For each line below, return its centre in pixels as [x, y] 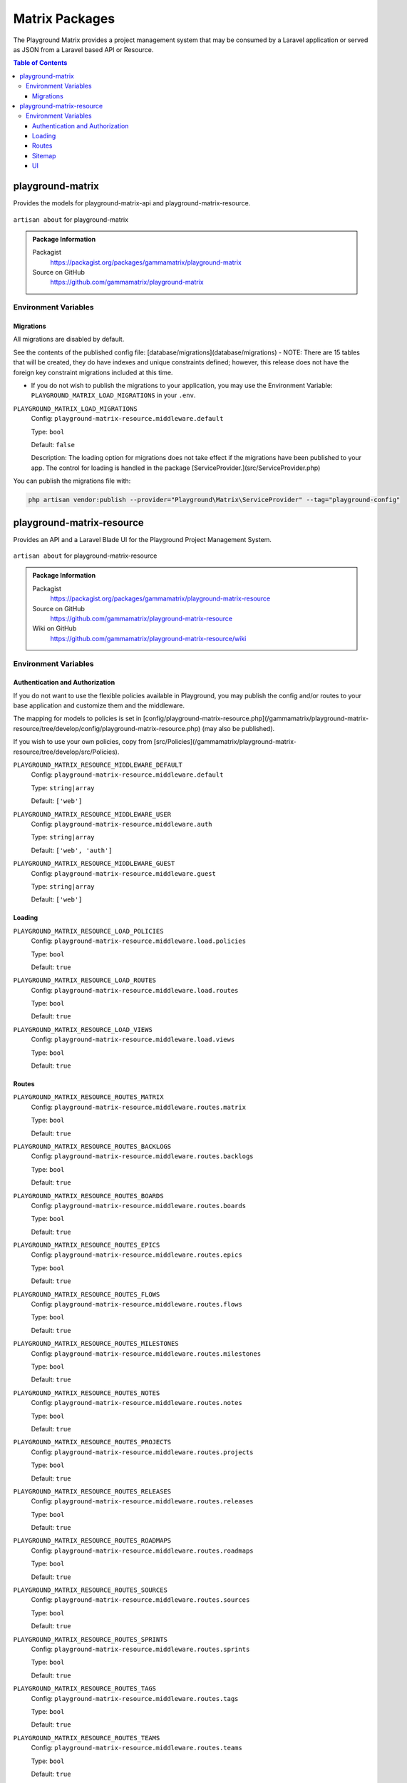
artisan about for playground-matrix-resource [85, 556]
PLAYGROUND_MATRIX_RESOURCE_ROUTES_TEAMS [87, 1738]
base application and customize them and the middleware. [99, 705]
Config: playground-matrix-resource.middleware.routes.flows [136, 1304]
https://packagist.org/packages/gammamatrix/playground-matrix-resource [160, 598]
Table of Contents [40, 63]
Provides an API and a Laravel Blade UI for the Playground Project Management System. [143, 539]
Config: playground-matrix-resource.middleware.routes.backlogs [142, 1156]
